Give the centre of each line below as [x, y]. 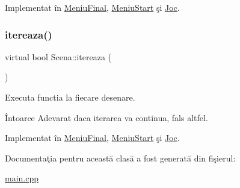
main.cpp [22, 178]
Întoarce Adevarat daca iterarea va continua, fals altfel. [106, 117]
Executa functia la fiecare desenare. [70, 97]
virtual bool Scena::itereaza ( [58, 56]
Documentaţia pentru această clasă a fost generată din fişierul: [120, 158]
